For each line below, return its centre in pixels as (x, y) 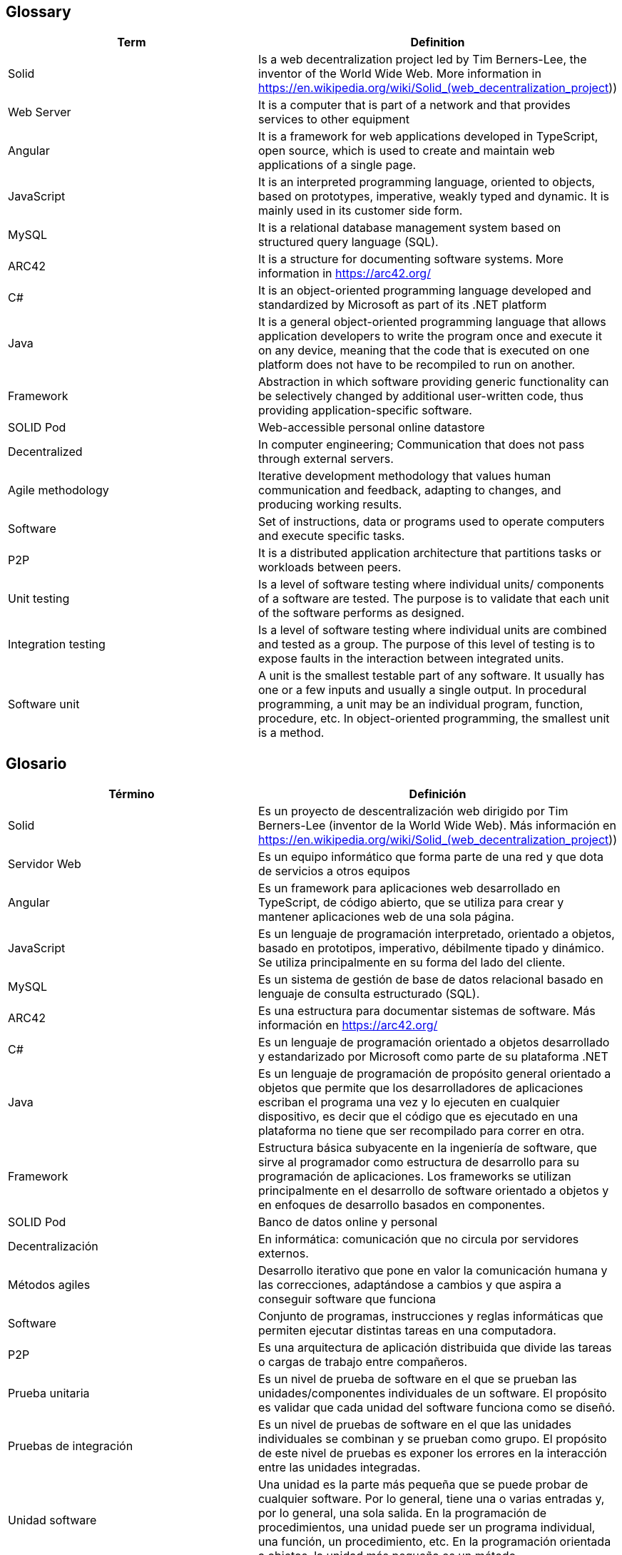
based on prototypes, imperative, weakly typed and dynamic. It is (434, 197)
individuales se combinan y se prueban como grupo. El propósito (432, 1439)
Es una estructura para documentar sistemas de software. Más (427, 1011)
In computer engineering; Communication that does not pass (421, 445)
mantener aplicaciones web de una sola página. (386, 917)
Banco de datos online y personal (348, 1222)
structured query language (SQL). (348, 242)
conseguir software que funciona (347, 1299)
